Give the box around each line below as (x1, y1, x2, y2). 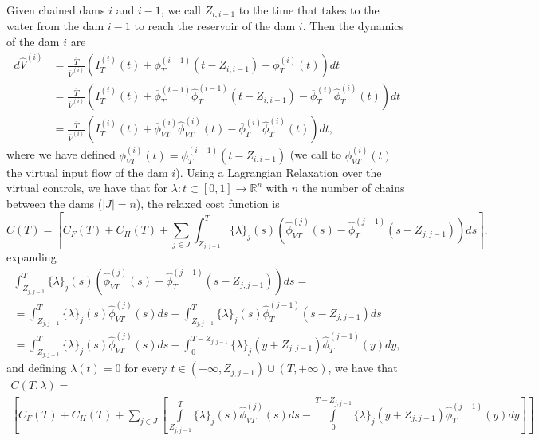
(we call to (289, 146, 341, 163)
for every (124, 359, 167, 376)
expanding (6, 249, 57, 265)
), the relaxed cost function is (136, 195, 280, 212)
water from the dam (6, 18, 104, 34)
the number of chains (301, 179, 405, 196)
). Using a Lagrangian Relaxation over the (175, 163, 382, 180)
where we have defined (6, 146, 116, 163)
